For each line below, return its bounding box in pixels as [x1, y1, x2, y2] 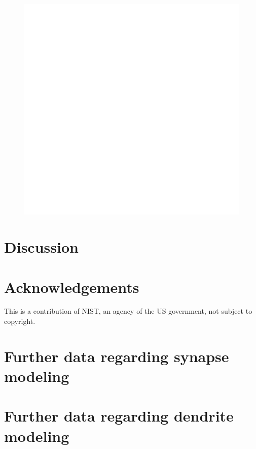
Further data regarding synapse [4, 345, 229, 366]
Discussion [4, 236, 79, 257]
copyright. [4, 316, 35, 326]
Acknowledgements [4, 276, 139, 297]
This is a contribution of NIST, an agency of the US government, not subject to [4, 306, 252, 316]
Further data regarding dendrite [4, 405, 234, 426]
